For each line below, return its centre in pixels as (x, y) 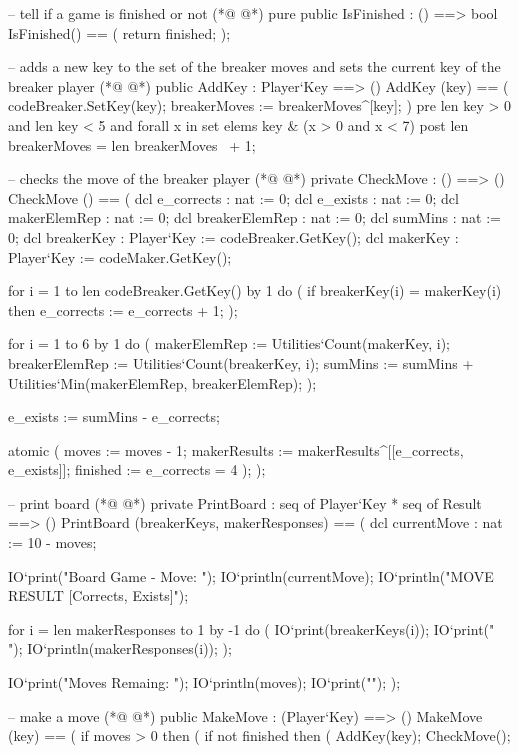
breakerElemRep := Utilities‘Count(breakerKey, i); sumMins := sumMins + (241, 362)
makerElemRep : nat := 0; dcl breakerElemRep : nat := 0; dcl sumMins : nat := (254, 217)
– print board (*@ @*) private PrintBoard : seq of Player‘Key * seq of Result (245, 502)
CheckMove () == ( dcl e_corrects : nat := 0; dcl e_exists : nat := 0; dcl (233, 197)
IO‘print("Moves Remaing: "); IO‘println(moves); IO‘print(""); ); (204, 682)
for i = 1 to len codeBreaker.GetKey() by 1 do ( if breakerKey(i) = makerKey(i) (255, 290)
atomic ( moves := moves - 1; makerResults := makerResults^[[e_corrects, (236, 449)
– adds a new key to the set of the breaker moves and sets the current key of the (254, 66)
